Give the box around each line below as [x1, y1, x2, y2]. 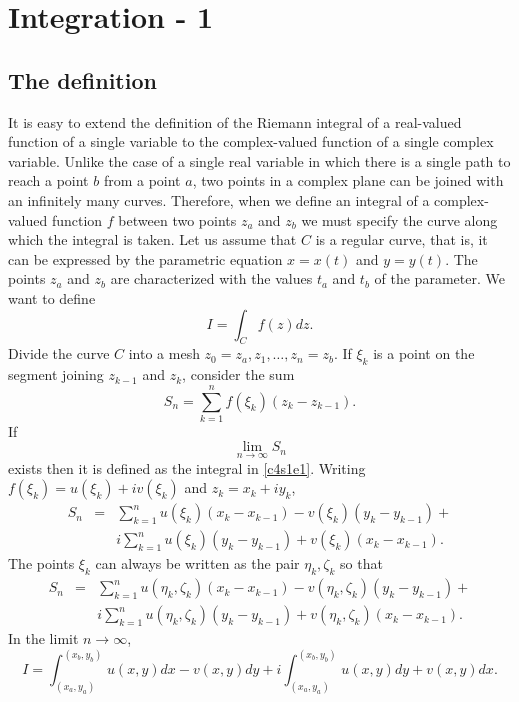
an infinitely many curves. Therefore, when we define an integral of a [8, 189, 430, 210]
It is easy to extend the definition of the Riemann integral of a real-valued [8, 111, 462, 132]
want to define [8, 287, 96, 308]
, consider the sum [182, 364, 295, 385]
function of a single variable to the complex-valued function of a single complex [8, 131, 494, 152]
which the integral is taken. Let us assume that [8, 229, 297, 250]
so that [340, 553, 383, 574]
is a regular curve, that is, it [315, 229, 488, 250]
